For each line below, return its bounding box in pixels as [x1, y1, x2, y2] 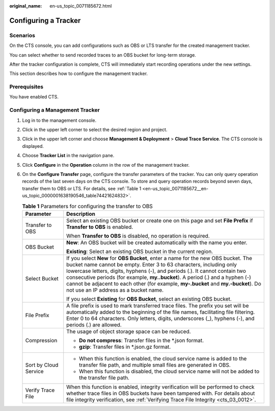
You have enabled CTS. [9, 94, 59, 100]
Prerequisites [9, 83, 43, 90]
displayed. [22, 143, 44, 149]
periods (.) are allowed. [66, 321, 122, 328]
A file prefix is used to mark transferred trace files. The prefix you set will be [66, 302, 249, 309]
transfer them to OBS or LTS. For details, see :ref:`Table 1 [22, 185, 142, 191]
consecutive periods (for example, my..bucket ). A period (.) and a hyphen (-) [66, 273, 252, 280]
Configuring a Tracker [9, 16, 81, 25]
